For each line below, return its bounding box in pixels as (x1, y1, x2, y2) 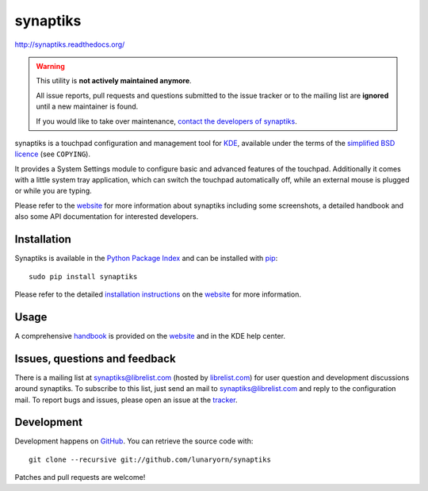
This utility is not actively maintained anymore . (36, 76, 192, 86)
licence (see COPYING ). (14, 149, 91, 159)
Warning (36, 61, 65, 71)
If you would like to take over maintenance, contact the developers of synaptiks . (36, 116, 297, 126)
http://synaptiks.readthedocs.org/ (14, 40, 125, 49)
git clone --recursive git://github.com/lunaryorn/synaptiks (29, 455, 271, 464)
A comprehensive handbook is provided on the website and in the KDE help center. (14, 331, 285, 340)
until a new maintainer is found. (36, 102, 139, 111)
